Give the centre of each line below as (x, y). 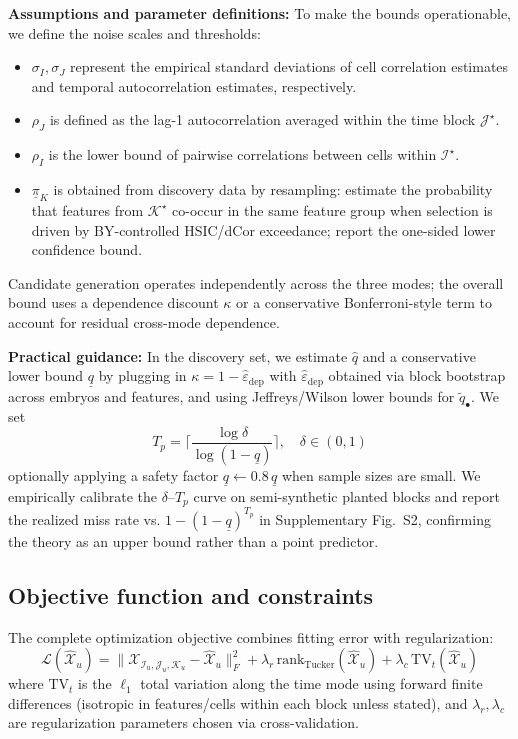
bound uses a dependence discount (113, 302)
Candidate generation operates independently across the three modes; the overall (256, 282)
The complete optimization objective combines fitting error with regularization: (251, 636)
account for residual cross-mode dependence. (144, 321)
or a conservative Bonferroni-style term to (364, 302)
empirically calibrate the (83, 495)
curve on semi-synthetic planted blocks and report (346, 495)
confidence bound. (86, 249)
